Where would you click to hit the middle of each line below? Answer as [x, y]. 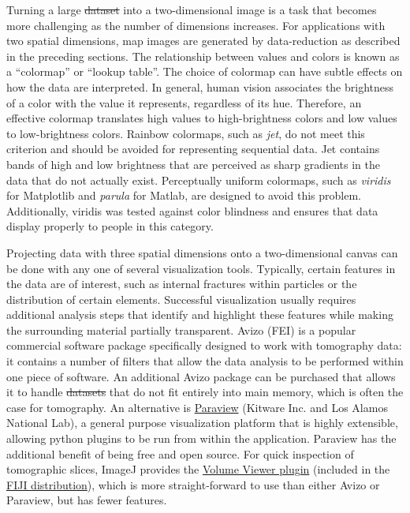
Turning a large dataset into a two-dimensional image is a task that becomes [192, 9]
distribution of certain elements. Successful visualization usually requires [181, 299]
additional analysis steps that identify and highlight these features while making [200, 315]
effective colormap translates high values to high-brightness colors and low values [202, 118]
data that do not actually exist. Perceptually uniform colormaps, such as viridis [199, 180]
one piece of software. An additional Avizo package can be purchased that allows [201, 376]
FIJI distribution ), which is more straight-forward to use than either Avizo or [193, 484]
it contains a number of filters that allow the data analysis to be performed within [205, 361]
